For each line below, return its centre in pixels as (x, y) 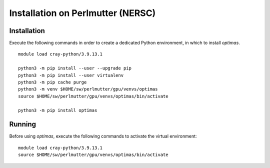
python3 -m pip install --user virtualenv (71, 75)
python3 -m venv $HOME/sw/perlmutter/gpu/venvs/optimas (88, 89)
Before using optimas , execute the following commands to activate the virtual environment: (103, 136)
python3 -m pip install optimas (58, 110)
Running (23, 124)
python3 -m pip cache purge (52, 82)
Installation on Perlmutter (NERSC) (82, 13)
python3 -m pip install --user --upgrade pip (75, 68)
